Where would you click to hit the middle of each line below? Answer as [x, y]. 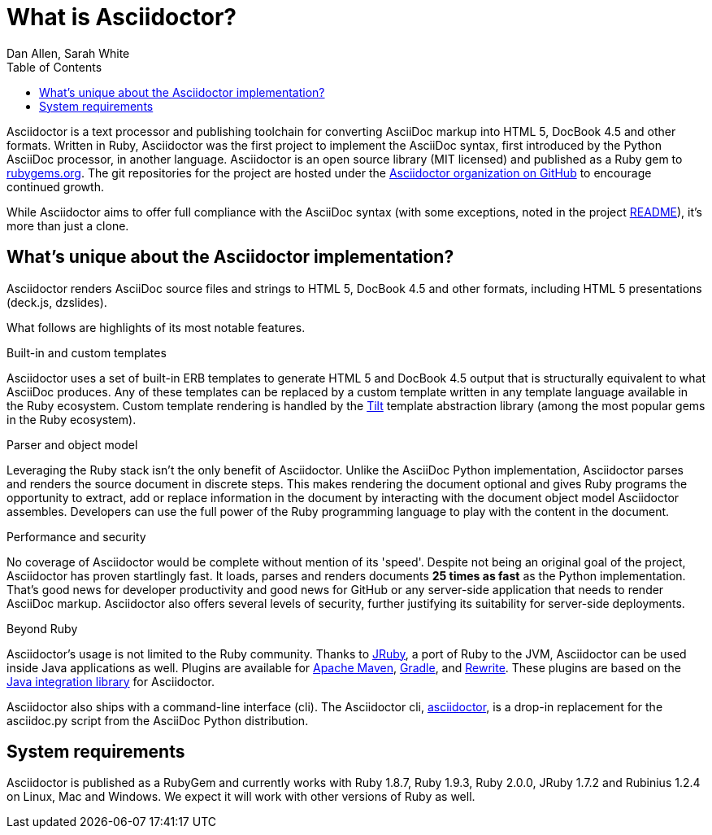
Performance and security [76, 536]
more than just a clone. [68, 225]
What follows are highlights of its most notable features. [156, 327]
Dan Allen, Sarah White [68, 53]
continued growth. [55, 186]
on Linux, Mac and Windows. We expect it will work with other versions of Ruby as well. [241, 797]
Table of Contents [54, 67]
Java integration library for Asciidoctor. [111, 681]
